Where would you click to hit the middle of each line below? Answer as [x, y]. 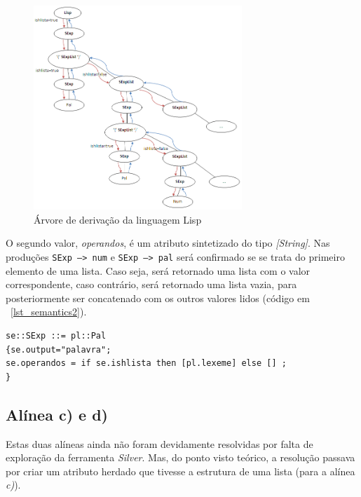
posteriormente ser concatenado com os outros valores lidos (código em [158, 298]
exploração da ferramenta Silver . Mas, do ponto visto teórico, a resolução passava [180, 457]
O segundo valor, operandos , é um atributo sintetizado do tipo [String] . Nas [168, 243]
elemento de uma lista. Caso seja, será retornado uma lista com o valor [158, 270]
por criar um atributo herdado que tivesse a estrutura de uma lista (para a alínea [180, 471]
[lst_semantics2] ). [49, 312]
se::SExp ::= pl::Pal [56, 336]
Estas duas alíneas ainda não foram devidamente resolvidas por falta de [159, 443]
